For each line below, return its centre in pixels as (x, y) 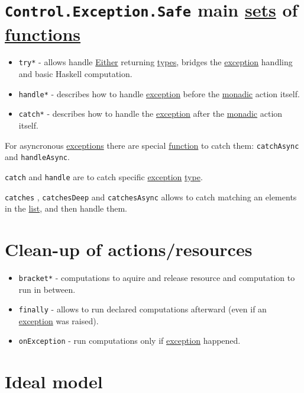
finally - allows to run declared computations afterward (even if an (143, 309)
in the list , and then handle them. (66, 208)
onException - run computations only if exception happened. (130, 341)
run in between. (47, 289)
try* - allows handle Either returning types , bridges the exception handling (156, 62)
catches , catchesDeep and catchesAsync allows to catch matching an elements (151, 196)
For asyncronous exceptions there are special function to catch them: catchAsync (152, 145)
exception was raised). (59, 320)
